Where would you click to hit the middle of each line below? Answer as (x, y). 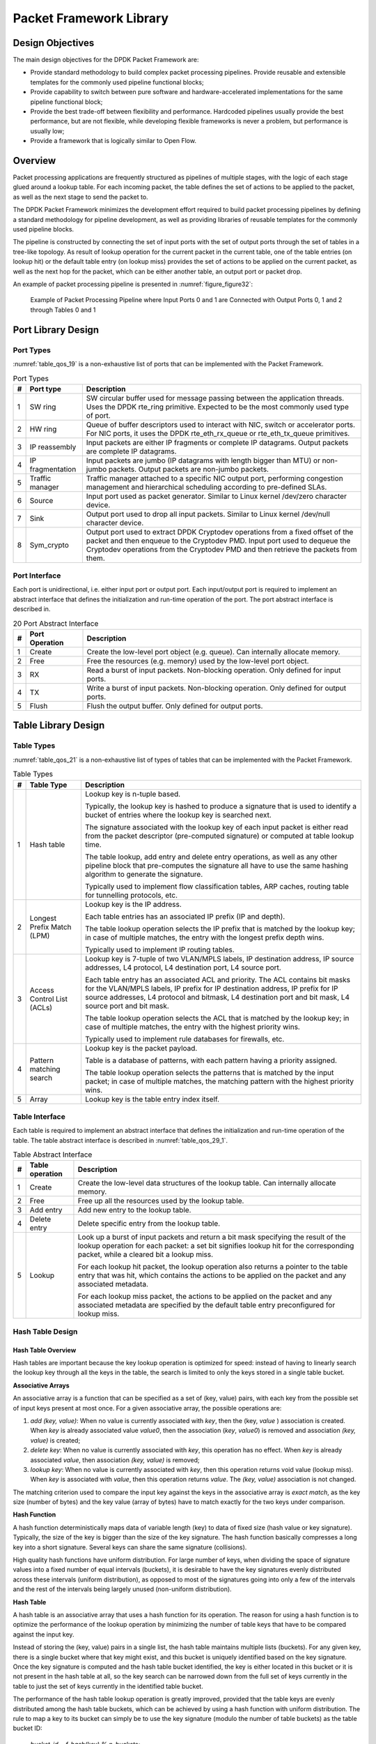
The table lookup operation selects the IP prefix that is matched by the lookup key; (220, 929)
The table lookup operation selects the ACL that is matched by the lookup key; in (217, 1018)
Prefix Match (51, 926)
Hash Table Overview (45, 1350)
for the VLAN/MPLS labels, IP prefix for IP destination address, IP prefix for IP (211, 988)
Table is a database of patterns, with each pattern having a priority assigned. (211, 1060)
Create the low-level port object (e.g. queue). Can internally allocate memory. (213, 652)
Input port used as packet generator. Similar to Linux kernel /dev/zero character (217, 496)
